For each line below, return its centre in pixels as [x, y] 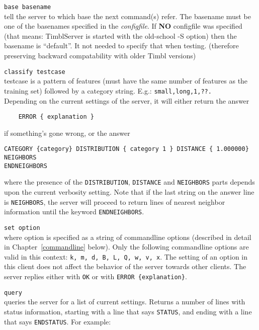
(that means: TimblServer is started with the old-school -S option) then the [120, 35]
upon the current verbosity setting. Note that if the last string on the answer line [129, 192]
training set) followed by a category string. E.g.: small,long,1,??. [108, 90]
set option [22, 228]
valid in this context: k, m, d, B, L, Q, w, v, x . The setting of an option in [126, 256]
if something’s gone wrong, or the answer [67, 133]
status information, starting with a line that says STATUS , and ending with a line [128, 311]
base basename [28, 7]
